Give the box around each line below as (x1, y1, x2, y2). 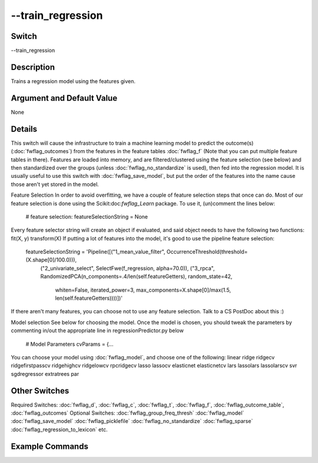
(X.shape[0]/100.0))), (25, 256, 77, 263)
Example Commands (11, 441, 88, 451)
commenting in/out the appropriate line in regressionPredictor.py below (11, 327, 184, 334)
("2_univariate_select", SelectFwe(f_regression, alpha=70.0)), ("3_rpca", (40, 264, 215, 272)
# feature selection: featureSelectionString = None (25, 213, 148, 220)
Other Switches (11, 386, 69, 396)
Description (11, 62, 55, 72)
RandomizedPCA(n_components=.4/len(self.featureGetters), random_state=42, (40, 273, 233, 280)
